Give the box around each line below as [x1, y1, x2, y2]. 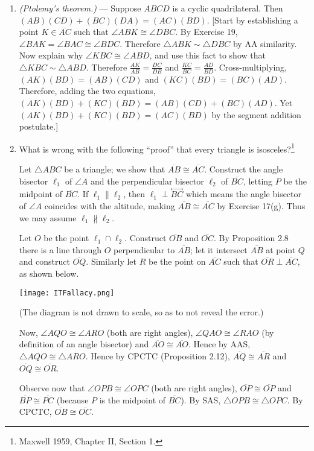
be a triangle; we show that [64, 163, 165, 175]
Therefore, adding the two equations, [19, 84, 156, 97]
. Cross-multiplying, [214, 60, 287, 73]
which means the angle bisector [185, 188, 302, 200]
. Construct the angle [204, 163, 283, 175]
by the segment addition [211, 108, 301, 121]
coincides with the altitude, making [44, 200, 175, 212]
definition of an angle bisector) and [19, 338, 149, 350]
